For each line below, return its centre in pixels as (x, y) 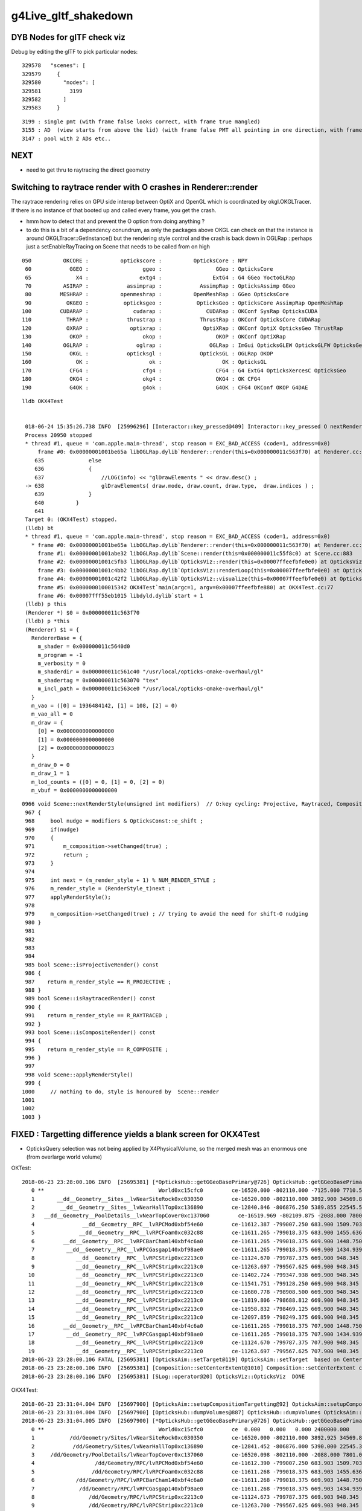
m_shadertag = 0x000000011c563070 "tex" (98, 680)
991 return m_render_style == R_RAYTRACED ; (97, 1016)
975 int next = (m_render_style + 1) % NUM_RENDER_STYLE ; (121, 880)
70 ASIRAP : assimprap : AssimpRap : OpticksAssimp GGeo (160, 286)
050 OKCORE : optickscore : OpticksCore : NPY (135, 260)
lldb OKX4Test (43, 401)
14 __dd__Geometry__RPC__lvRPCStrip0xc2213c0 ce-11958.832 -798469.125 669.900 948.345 (193, 1309)
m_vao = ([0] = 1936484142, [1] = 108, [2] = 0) (104, 706)
